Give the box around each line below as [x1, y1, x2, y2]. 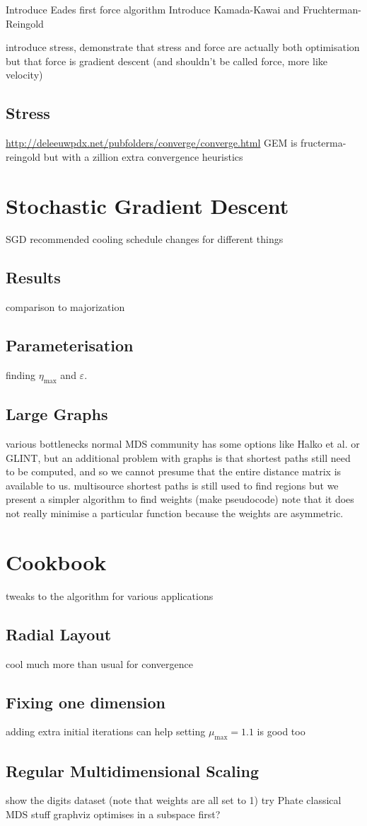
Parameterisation [6, 334, 134, 356]
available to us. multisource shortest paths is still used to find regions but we [6, 477, 339, 492]
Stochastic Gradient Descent [6, 191, 289, 220]
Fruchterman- [303, 2, 361, 16]
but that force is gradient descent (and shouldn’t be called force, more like [6, 53, 327, 68]
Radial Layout [6, 623, 112, 645]
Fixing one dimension [6, 691, 165, 713]
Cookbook [6, 547, 107, 576]
